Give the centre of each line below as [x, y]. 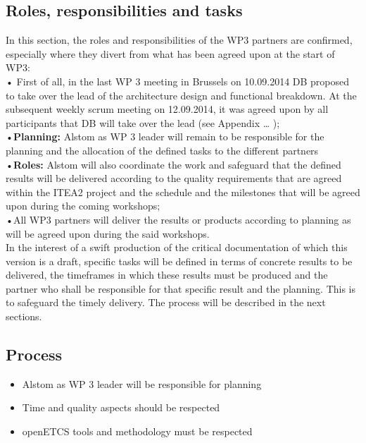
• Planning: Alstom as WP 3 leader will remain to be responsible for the [165, 136]
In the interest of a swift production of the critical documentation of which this [177, 247]
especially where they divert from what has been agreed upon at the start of [170, 53]
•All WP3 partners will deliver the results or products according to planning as [178, 219]
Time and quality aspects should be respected [121, 407]
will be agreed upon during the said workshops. [108, 233]
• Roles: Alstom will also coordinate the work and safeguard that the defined [173, 164]
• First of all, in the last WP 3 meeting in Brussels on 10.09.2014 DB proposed [178, 81]
